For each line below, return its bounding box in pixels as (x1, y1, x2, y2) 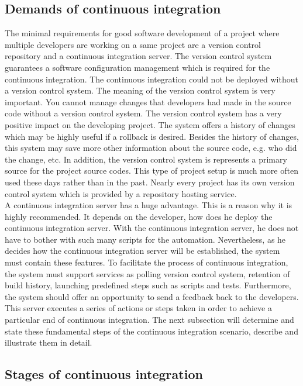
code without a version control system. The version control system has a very (5, 107, 282, 119)
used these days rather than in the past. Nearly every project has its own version (5, 175, 295, 188)
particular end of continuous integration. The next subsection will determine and (5, 313, 294, 326)
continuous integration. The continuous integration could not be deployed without (5, 73, 298, 85)
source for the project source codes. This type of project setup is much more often (5, 164, 298, 177)
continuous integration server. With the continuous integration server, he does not (5, 222, 299, 234)
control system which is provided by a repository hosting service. (5, 187, 237, 199)
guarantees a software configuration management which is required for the (5, 61, 270, 73)
